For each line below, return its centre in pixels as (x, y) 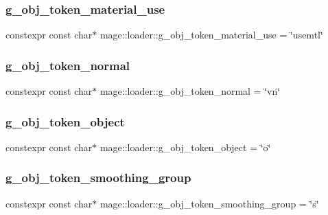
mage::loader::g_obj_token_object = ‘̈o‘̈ (185, 147)
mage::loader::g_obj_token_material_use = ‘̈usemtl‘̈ (211, 35)
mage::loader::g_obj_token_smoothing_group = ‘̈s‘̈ (209, 203)
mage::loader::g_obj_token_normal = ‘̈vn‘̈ (190, 91)
